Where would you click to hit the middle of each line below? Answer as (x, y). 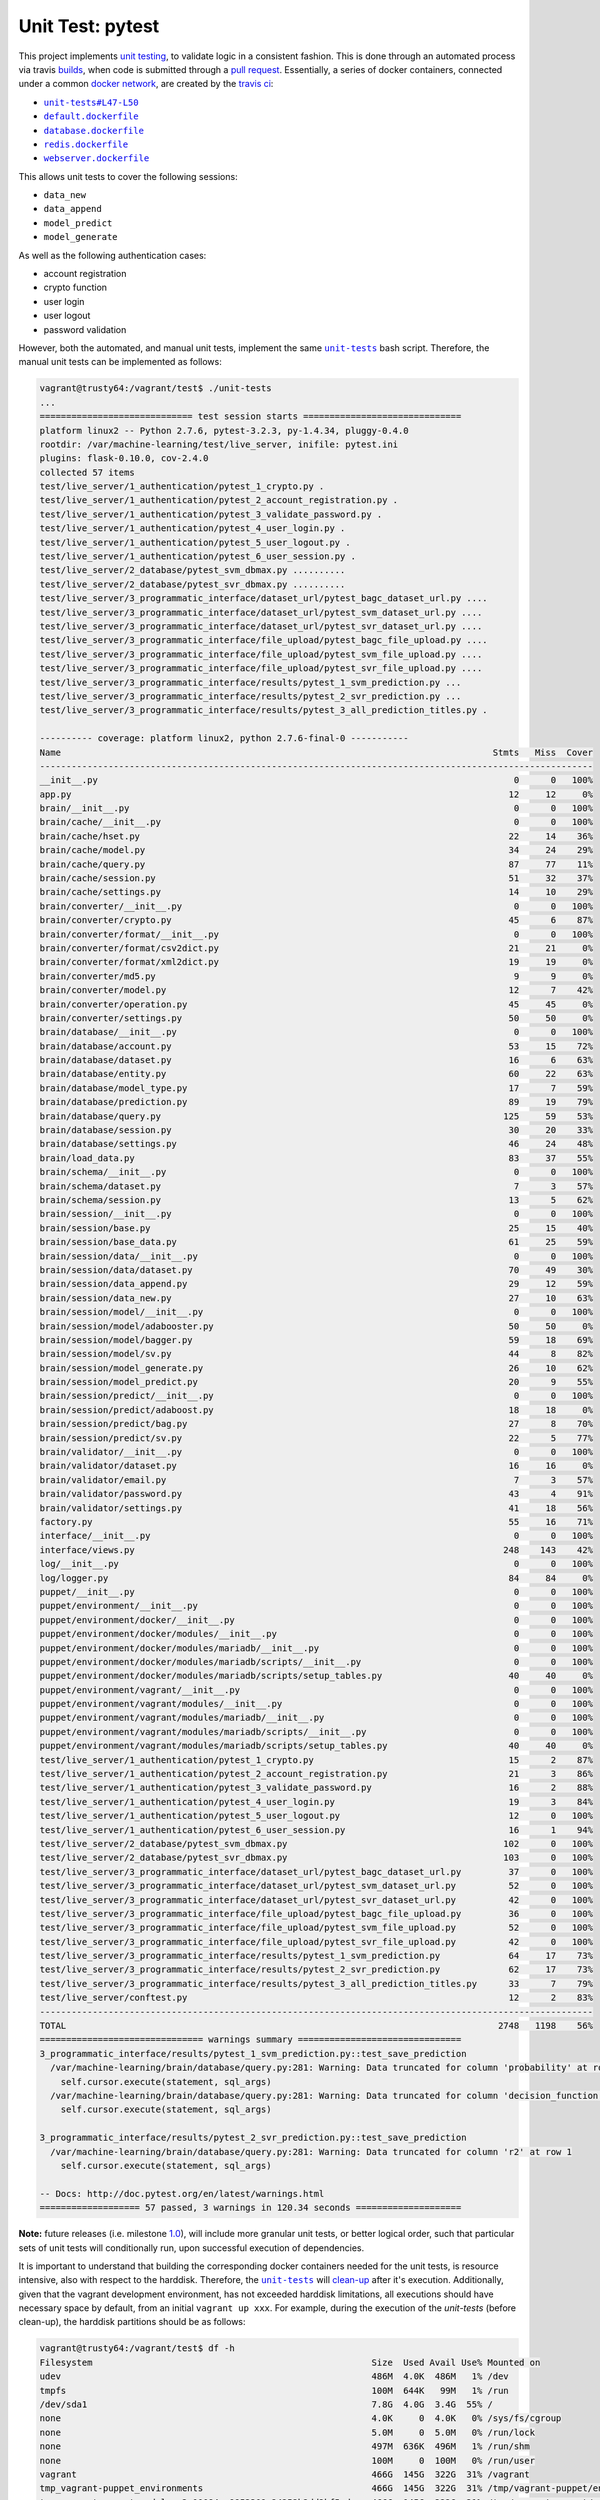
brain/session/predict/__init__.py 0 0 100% (316, 1396)
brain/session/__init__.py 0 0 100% (316, 1214)
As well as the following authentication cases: (112, 255)
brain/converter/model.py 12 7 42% (316, 990)
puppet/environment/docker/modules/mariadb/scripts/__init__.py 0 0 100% (316, 1661)
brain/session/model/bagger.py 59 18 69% (316, 1339)
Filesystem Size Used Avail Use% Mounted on (290, 2362)
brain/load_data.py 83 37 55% (316, 1158)
